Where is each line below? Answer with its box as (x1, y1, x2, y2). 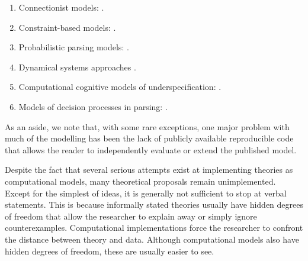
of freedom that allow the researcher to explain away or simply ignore (5, 210, 257, 222)
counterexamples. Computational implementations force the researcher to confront (5, 221, 303, 234)
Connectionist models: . (18, 1, 104, 13)
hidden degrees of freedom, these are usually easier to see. (5, 244, 214, 257)
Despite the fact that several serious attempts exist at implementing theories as (5, 163, 293, 176)
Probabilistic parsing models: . (18, 41, 129, 53)
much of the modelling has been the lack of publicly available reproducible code (5, 132, 294, 144)
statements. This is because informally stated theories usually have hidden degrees (5, 198, 303, 211)
